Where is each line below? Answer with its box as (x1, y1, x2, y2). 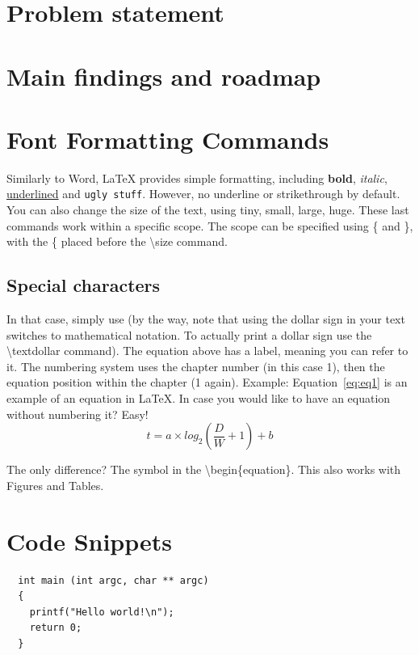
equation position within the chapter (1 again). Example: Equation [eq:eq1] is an (6, 374, 408, 391)
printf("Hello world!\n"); (29, 606, 174, 618)
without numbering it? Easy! (6, 405, 149, 422)
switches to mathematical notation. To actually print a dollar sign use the (6, 326, 372, 343)
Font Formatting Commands (6, 122, 329, 155)
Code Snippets (6, 524, 173, 557)
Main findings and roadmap (6, 59, 321, 92)
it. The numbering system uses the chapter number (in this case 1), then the (6, 357, 385, 374)
